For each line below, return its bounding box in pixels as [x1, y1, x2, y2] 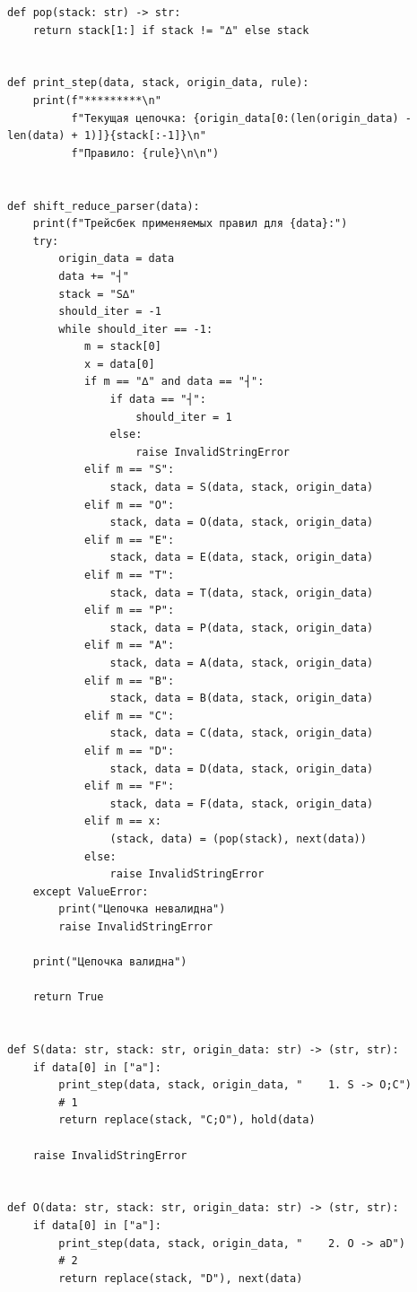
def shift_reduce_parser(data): [7, 199, 200, 213]
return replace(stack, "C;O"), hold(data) [58, 1113, 316, 1127]
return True [32, 991, 104, 1004]
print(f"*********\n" [32, 93, 161, 107]
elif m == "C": [83, 709, 175, 722]
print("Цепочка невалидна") [58, 903, 226, 916]
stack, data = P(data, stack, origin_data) [109, 621, 374, 634]
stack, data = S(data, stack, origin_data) [109, 481, 374, 494]
